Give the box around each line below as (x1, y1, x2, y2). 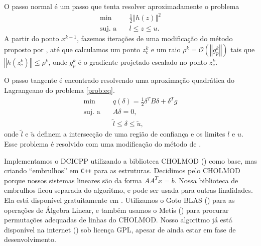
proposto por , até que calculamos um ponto (4, 44, 141, 54)
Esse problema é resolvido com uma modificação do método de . (4, 139, 201, 149)
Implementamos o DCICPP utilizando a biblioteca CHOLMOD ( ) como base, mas (4, 155, 257, 166)
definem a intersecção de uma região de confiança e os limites (37, 129, 225, 139)
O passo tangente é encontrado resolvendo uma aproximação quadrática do (4, 75, 234, 85)
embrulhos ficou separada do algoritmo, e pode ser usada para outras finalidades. (4, 185, 253, 195)
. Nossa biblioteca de (174, 175, 238, 185)
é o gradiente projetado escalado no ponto (78, 56, 207, 67)
